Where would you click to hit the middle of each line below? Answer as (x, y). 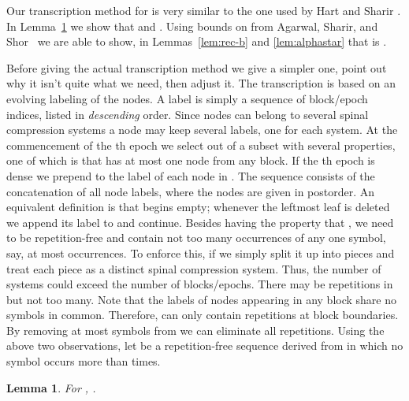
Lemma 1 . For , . (51, 387)
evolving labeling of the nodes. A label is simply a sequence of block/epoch (187, 98)
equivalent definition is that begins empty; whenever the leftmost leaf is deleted (198, 207)
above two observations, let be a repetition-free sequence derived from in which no (205, 345)
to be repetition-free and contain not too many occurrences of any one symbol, (196, 238)
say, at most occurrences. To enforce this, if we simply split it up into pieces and (201, 252)
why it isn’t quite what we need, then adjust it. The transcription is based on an (201, 83)
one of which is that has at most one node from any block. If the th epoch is (191, 160)
